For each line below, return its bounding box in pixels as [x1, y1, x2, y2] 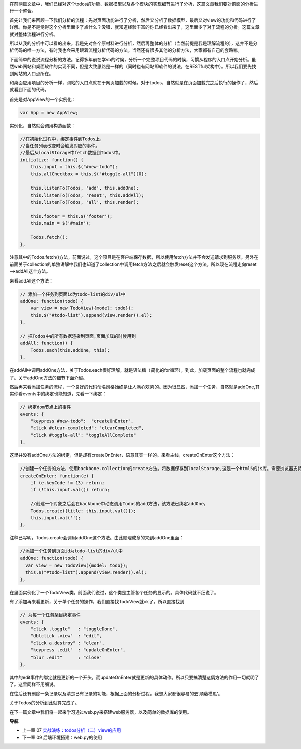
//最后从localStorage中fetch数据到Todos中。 [20, 150, 123, 156]
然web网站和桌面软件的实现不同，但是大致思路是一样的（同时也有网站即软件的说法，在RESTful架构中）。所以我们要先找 [9, 63, 257, 70]
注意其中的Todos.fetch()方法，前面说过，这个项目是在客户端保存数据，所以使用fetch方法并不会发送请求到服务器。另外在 [9, 254, 259, 260]
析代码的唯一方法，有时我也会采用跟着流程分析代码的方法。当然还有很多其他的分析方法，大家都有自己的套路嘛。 [9, 47, 242, 53]
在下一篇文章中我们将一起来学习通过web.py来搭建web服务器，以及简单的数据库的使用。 [9, 709, 192, 715]
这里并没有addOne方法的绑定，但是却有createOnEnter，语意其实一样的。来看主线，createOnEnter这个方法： [9, 452, 235, 458]
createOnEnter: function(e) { [20, 473, 94, 479]
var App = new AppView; [20, 110, 79, 115]
